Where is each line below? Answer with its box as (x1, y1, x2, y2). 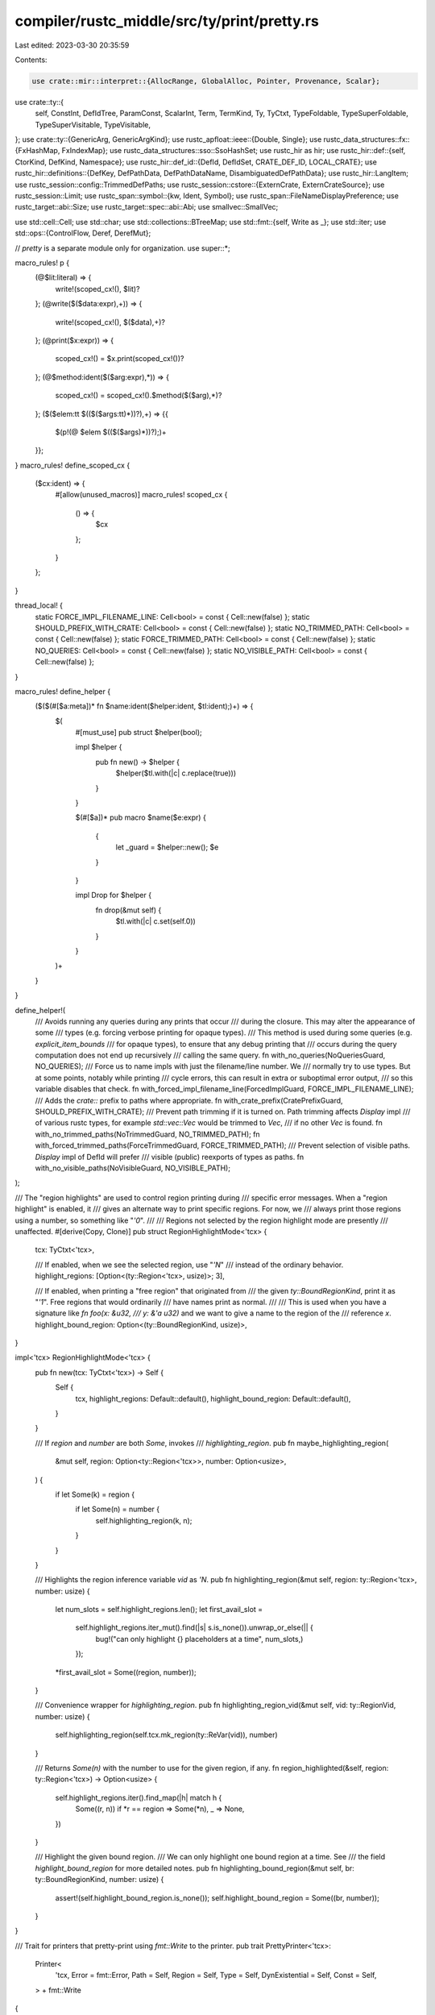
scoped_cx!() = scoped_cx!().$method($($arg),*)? (55, 391, 222, 401)
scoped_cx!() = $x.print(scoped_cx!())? (55, 354, 184, 364)
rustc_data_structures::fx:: (323, 135, 410, 144)
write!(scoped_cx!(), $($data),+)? (55, 317, 165, 326)
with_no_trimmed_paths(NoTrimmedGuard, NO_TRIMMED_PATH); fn (35, 1129, 261, 1139)
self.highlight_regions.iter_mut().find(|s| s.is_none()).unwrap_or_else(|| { (75, 1622, 313, 1632)
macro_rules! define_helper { (14, 686, 111, 696)
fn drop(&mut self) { (95, 905, 162, 915)
